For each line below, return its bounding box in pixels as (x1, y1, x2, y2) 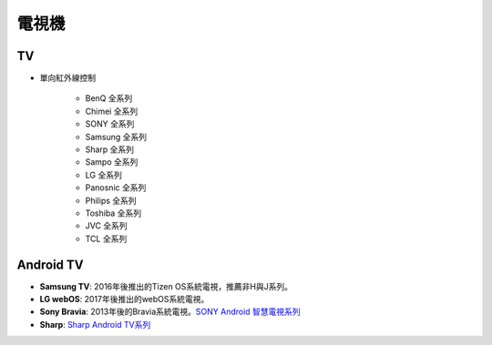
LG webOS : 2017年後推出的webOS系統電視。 (39, 294, 210, 305)
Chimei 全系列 (85, 106, 138, 117)
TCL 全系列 (85, 233, 128, 244)
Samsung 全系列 (85, 131, 148, 142)
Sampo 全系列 (85, 157, 138, 167)
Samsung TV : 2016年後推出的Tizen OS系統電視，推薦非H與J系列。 (39, 280, 293, 291)
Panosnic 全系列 (85, 182, 147, 193)
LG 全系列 (85, 169, 122, 180)
